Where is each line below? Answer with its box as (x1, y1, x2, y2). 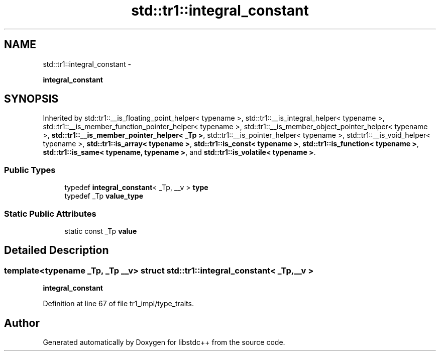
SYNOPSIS (4, 93, 59, 106)
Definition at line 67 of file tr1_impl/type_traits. (43, 299, 194, 308)
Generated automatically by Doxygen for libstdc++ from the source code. (43, 338, 285, 346)
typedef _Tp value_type (64, 192, 143, 201)
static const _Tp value (64, 226, 137, 235)
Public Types (4, 164, 56, 175)
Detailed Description (4, 244, 109, 257)
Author (4, 316, 40, 329)
